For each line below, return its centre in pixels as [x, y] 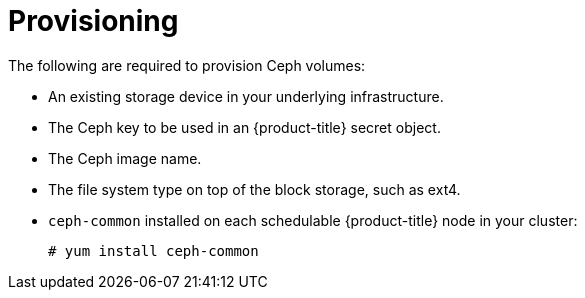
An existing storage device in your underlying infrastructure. [246, 96]
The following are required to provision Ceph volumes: [187, 65]
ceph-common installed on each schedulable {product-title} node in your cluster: [313, 220]
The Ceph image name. [125, 158]
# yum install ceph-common [153, 250]
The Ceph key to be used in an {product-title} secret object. [244, 127]
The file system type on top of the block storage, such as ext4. [254, 189]
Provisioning [93, 21]
